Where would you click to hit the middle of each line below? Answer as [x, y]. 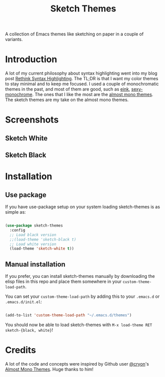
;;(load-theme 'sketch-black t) [43, 240]
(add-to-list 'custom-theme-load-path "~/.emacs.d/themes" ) [69, 315]
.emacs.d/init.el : [24, 302]
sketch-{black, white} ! [29, 330]
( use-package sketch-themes [34, 226]
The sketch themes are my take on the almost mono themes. [67, 100]
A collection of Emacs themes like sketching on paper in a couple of [74, 34]
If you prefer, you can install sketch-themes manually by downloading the [80, 276]
